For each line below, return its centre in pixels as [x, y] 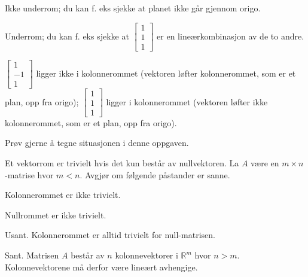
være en [265, 163]
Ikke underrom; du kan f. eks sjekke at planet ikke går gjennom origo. [133, 8]
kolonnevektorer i [147, 255]
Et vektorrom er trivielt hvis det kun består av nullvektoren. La [122, 163]
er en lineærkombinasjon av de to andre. [231, 36]
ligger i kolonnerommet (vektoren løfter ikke [187, 101]
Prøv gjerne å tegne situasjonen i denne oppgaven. [97, 143]
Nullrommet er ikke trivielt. [56, 214]
